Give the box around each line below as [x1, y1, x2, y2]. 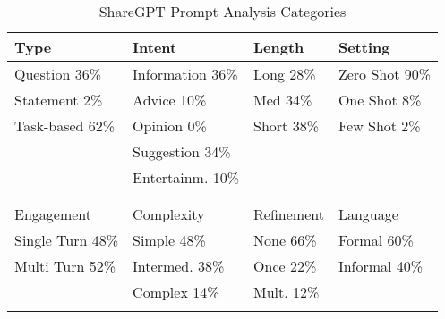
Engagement [14, 204, 92, 224]
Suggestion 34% [133, 141, 231, 162]
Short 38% [253, 115, 319, 136]
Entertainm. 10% [133, 167, 240, 188]
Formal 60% [338, 230, 414, 250]
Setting [338, 37, 390, 57]
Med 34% [253, 89, 312, 110]
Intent [133, 37, 177, 57]
